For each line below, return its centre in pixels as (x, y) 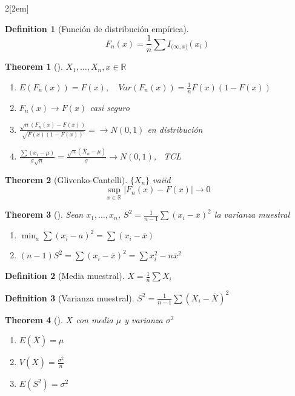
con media (94, 319)
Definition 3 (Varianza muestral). (70, 297)
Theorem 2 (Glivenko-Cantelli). (66, 179)
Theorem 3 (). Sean (44, 214)
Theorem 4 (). (34, 319)
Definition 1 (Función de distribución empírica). (97, 28)
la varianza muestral (252, 214)
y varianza (144, 319)
